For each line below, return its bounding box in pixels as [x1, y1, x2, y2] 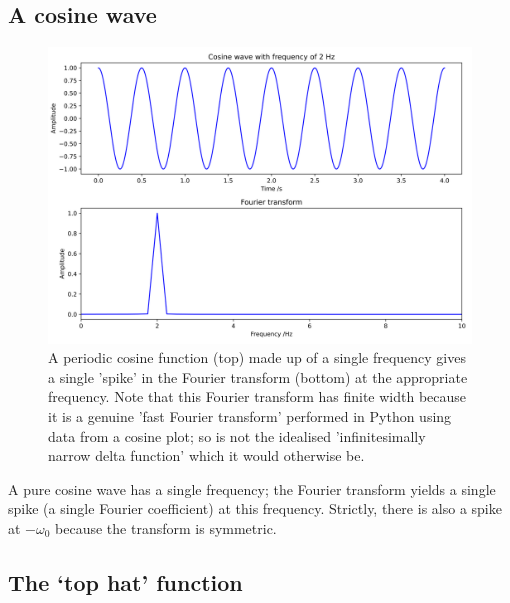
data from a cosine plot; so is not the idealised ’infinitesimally [48, 425, 426, 446]
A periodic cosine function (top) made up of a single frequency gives [48, 347, 466, 368]
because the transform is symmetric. [55, 518, 277, 539]
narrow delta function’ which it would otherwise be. [48, 445, 365, 466]
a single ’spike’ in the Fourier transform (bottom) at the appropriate [48, 366, 468, 387]
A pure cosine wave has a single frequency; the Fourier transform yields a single [8, 478, 496, 499]
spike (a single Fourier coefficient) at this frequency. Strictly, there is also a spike [8, 498, 502, 519]
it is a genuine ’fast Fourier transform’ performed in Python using [48, 406, 452, 427]
